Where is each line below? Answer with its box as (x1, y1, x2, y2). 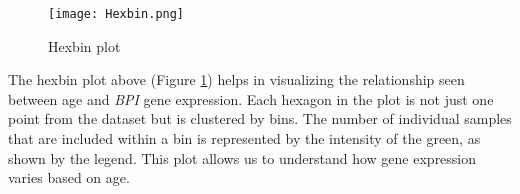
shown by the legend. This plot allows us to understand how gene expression (8, 147, 477, 168)
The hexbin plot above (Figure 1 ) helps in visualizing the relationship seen (8, 69, 465, 90)
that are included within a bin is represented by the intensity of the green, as (8, 128, 481, 149)
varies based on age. (8, 167, 130, 188)
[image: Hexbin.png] (48, 7, 185, 21)
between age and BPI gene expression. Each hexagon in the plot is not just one (8, 88, 494, 109)
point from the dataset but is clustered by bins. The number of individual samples (8, 108, 512, 129)
